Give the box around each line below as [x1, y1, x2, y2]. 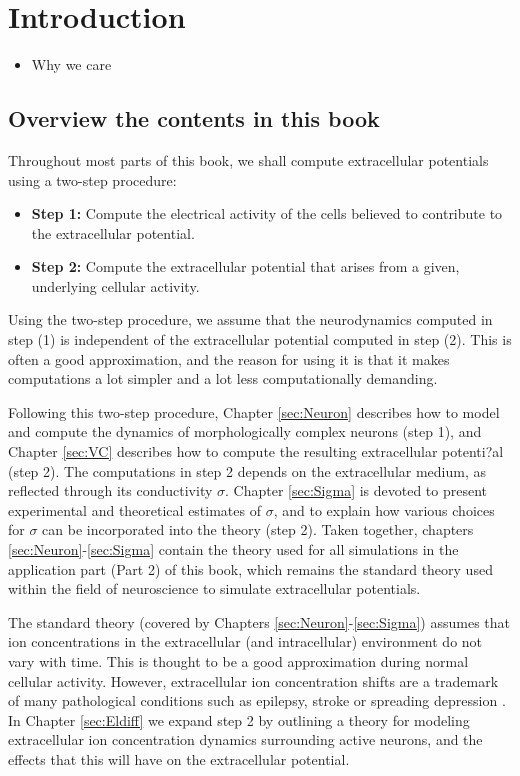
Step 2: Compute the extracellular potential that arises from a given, [31, 256, 460, 277]
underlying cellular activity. [31, 275, 200, 296]
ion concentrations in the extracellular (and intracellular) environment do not [8, 631, 483, 652]
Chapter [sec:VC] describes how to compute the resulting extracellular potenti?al [8, 441, 504, 462]
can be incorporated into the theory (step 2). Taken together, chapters [42, 519, 474, 540]
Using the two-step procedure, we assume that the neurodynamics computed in [8, 309, 493, 330]
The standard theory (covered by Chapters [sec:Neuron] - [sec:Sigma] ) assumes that [8, 611, 511, 632]
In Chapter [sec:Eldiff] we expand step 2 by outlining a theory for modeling [8, 709, 470, 730]
